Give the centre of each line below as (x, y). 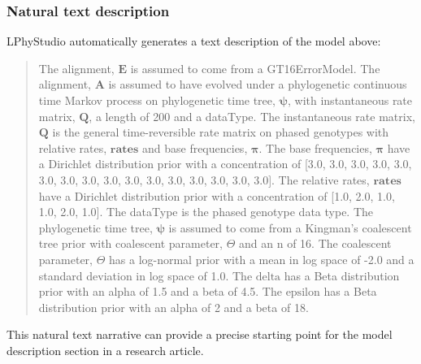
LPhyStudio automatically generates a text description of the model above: (194, 41)
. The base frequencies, (315, 147)
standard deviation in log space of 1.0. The (145, 275)
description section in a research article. (105, 350)
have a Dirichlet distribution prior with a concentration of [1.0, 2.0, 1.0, (217, 195)
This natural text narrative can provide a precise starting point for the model (200, 334)
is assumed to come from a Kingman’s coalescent (290, 227)
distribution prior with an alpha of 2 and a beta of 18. (174, 307)
